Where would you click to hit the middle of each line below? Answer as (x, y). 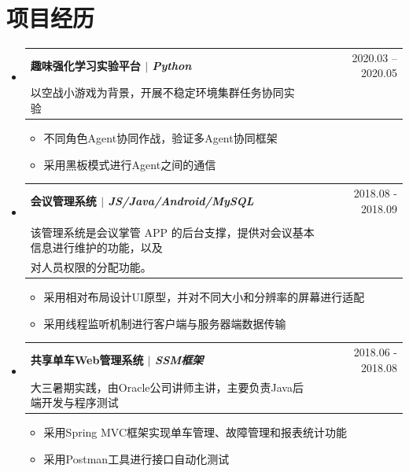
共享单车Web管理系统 (87, 359)
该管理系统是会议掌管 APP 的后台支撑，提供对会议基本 (172, 232)
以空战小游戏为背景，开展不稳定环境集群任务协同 (157, 92)
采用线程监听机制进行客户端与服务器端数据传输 (165, 323)
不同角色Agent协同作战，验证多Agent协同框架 (160, 138)
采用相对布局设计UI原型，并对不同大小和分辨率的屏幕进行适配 (204, 297)
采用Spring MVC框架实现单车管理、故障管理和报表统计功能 (195, 432)
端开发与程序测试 (74, 402)
